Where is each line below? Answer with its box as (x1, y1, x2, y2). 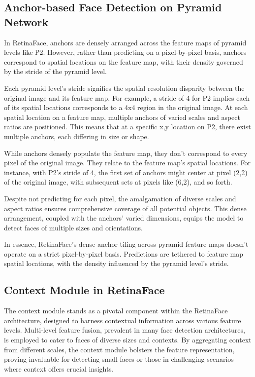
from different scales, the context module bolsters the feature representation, (4, 344, 235, 354)
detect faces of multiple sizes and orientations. (4, 222, 143, 232)
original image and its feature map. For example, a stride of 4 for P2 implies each (4, 92, 250, 103)
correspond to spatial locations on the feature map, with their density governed (4, 56, 243, 67)
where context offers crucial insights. (4, 363, 114, 374)
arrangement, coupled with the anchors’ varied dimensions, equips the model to (4, 213, 244, 223)
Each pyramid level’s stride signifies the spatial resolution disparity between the (4, 82, 245, 93)
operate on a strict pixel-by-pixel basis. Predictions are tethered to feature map (4, 248, 244, 259)
